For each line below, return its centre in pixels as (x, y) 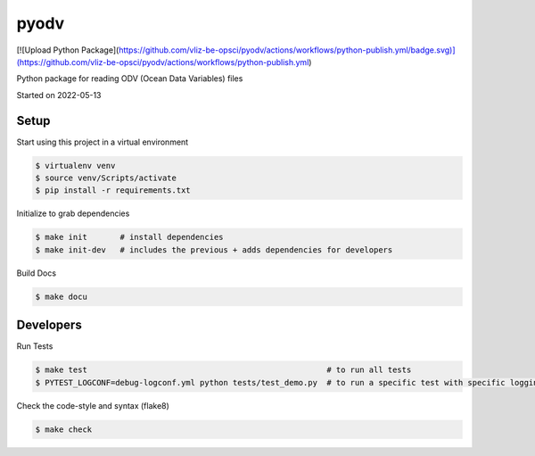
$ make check (64, 429)
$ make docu (62, 296)
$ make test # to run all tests (223, 370)
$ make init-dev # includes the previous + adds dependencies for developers (214, 249)
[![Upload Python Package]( (68, 50)
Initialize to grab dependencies (73, 213)
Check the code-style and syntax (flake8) (93, 405)
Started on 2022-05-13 (59, 95)
